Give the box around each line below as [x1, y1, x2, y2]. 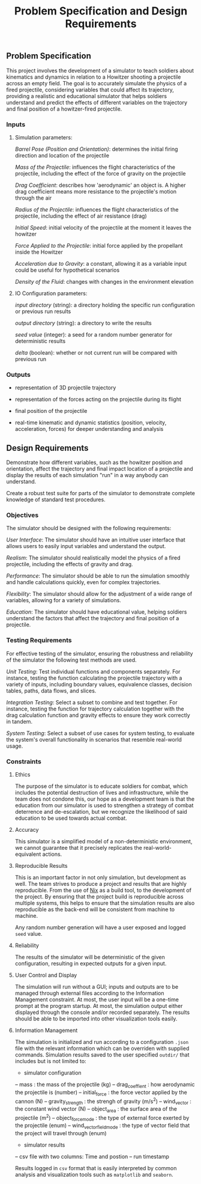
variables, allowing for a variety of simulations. [6, 597, 121, 604]
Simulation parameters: [14, 133, 73, 141]
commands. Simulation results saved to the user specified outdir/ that [14, 1051, 190, 1058]
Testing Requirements [6, 636, 72, 644]
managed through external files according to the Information [14, 989, 164, 996]
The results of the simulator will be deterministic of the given [14, 953, 165, 960]
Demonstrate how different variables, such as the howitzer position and [6, 459, 183, 466]
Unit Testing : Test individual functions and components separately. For [6, 668, 181, 675]
